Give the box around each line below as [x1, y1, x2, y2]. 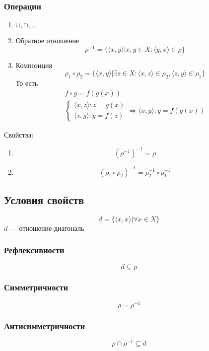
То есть [15, 78, 38, 88]
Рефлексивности [4, 244, 65, 256]
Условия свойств [4, 192, 84, 207]
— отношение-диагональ [9, 222, 84, 233]
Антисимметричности [4, 319, 85, 332]
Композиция [15, 60, 52, 70]
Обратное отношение [15, 35, 79, 46]
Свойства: [4, 129, 34, 140]
